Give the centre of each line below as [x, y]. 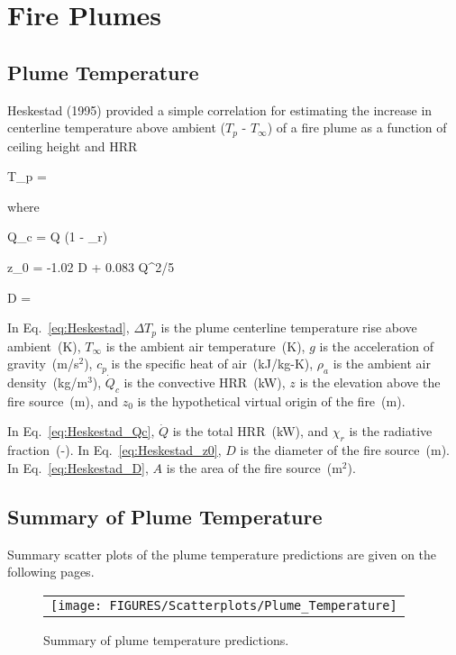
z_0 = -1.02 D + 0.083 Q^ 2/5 [91, 267]
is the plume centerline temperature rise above [289, 327]
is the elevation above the [370, 382]
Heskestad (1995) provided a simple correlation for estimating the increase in [220, 109]
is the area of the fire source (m [254, 467]
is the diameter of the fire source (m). [345, 450]
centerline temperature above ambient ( [116, 127]
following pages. [51, 572]
